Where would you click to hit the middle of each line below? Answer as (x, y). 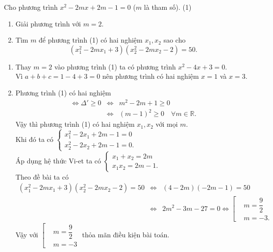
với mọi (167, 124)
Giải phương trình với (48, 23)
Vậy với (27, 234)
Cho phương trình (31, 7)
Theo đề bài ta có (42, 176)
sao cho (174, 40)
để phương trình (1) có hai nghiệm (91, 40)
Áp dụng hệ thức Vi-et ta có (58, 160)
